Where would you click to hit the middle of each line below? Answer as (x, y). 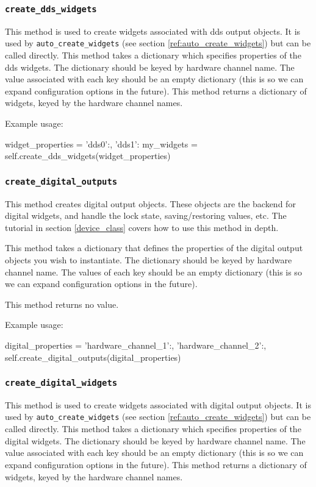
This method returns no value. (62, 304)
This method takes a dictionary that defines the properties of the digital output (154, 248)
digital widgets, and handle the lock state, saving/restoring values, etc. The (146, 215)
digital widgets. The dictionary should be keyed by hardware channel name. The (155, 440)
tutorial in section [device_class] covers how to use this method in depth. (142, 227)
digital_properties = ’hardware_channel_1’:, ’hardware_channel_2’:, (136, 345)
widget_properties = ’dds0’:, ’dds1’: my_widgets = (101, 144)
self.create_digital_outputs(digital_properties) (93, 357)
